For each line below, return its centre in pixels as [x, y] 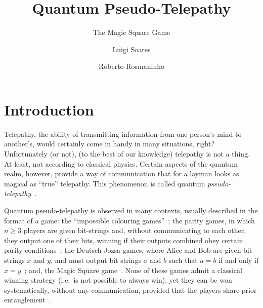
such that [183, 260]
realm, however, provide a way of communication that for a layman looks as [122, 174]
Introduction [49, 109]
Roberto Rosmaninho [131, 66]
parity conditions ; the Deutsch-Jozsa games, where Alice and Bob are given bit [128, 250]
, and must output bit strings [96, 260]
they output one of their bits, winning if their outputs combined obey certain [124, 240]
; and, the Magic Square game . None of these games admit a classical [133, 270]
